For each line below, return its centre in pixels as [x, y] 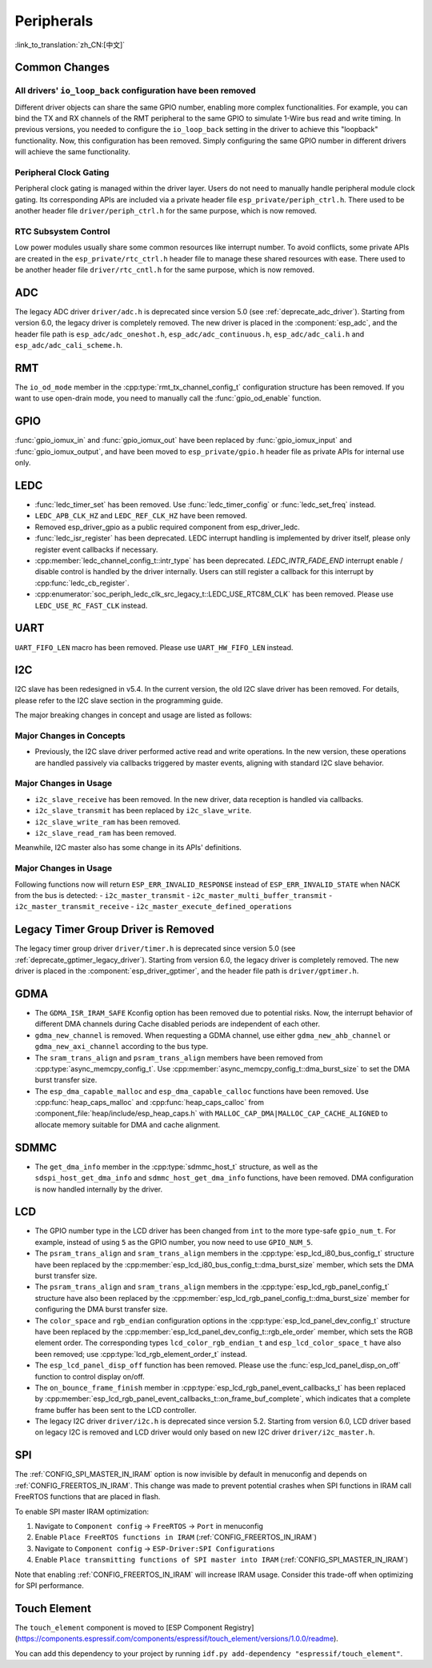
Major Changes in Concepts [70, 736]
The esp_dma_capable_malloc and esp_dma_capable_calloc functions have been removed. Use [202, 1091]
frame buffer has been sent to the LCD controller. [116, 1410]
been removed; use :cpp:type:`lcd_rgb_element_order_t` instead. [141, 1354]
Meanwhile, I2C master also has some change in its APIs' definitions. [128, 848]
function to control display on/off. [90, 1376]
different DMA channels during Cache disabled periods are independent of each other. [177, 1024]
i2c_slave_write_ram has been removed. [108, 822]
